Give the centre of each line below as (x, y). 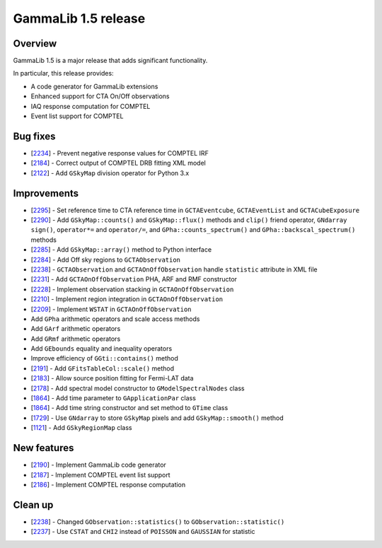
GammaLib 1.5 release (79, 18)
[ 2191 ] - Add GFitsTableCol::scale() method (103, 368)
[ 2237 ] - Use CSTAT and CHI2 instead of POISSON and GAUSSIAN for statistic (143, 532)
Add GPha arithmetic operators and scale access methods (115, 319)
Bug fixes (34, 136)
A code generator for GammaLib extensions (94, 86)
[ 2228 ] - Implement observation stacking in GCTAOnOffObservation (132, 289)
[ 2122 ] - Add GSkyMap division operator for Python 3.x (110, 173)
